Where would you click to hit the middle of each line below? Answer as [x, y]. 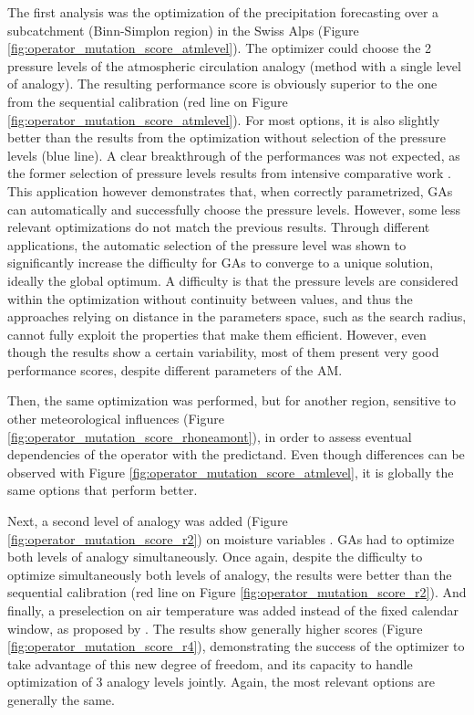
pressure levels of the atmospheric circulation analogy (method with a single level [234, 65]
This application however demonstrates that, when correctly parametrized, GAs [230, 190]
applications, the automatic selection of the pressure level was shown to [207, 244]
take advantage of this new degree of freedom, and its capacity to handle [210, 663]
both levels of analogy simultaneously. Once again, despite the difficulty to [215, 557]
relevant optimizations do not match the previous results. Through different [219, 227]
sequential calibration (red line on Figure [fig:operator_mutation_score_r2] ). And [237, 592]
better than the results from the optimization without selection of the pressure [227, 137]
